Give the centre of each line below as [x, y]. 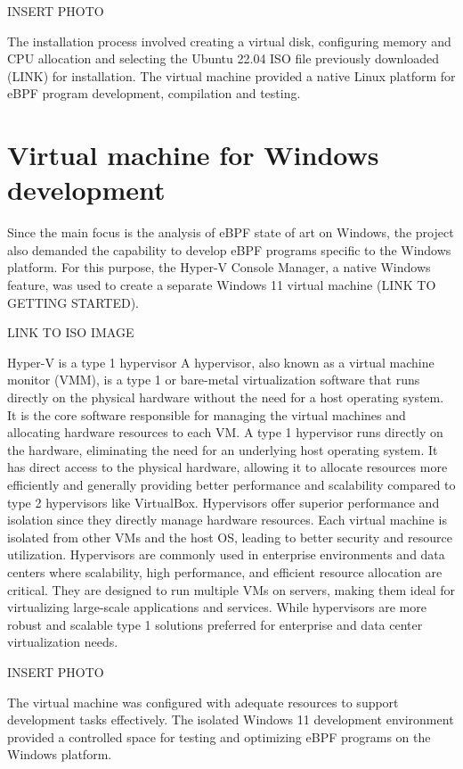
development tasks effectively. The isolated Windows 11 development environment [231, 719]
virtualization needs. [63, 642]
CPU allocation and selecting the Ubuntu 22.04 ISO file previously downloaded [223, 58]
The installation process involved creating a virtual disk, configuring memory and [229, 41]
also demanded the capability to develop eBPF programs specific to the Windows [229, 249]
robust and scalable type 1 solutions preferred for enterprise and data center [215, 624]
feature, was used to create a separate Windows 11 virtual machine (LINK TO [222, 285]
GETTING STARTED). [73, 302]
